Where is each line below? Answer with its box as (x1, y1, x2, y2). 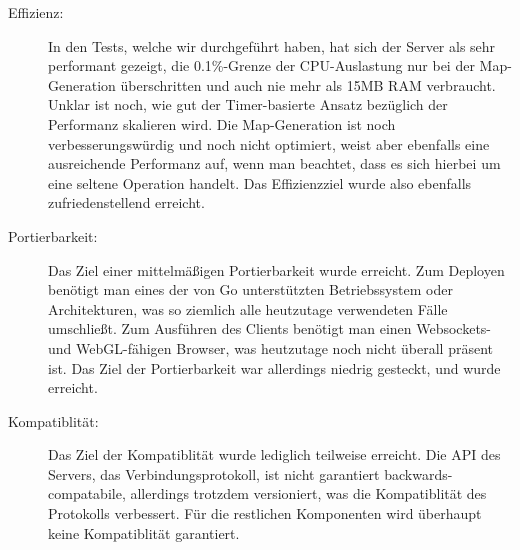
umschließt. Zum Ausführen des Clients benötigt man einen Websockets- (48, 318, 492, 339)
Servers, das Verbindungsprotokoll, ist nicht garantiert (48, 463, 380, 484)
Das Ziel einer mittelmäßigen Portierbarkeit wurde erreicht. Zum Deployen (48, 259, 505, 280)
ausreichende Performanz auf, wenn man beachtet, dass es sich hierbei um (48, 153, 501, 174)
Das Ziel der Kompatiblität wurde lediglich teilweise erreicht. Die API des (48, 444, 501, 465)
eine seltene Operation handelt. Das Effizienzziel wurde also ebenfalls (48, 172, 472, 193)
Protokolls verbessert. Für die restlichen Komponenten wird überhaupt (48, 503, 482, 524)
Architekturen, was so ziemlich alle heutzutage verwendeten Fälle (48, 298, 448, 319)
